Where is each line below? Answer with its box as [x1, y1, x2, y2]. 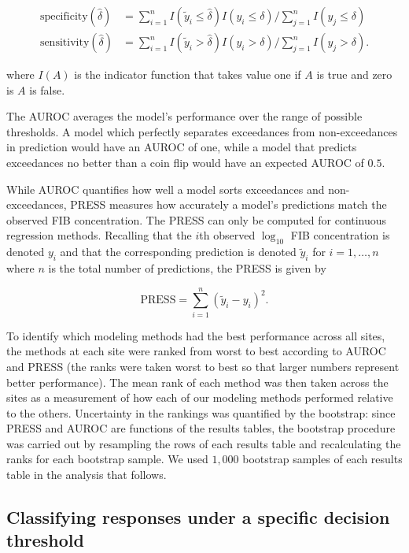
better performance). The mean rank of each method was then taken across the [6, 373, 389, 390]
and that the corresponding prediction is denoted [60, 243, 297, 260]
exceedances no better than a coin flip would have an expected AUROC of [6, 154, 364, 171]
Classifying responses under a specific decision [6, 505, 390, 529]
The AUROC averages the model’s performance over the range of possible [6, 108, 363, 124]
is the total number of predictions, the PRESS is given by [48, 260, 326, 276]
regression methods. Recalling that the [6, 227, 192, 243]
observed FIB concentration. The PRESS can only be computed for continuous [6, 211, 387, 228]
